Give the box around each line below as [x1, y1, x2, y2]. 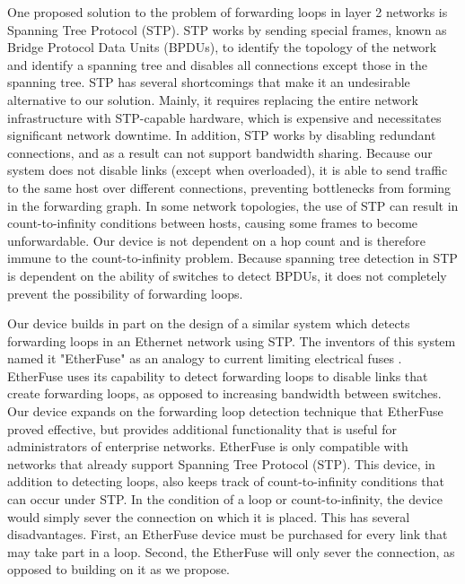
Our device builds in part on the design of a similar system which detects [7, 314, 410, 333]
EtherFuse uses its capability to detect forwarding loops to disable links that [7, 366, 428, 385]
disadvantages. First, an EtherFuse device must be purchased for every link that [7, 525, 448, 544]
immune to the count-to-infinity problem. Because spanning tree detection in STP [7, 248, 458, 267]
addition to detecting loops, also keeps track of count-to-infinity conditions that [7, 472, 444, 491]
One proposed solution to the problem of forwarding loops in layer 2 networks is [7, 3, 448, 21]
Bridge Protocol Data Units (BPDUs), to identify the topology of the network [7, 38, 437, 57]
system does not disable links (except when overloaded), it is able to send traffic [7, 161, 448, 179]
